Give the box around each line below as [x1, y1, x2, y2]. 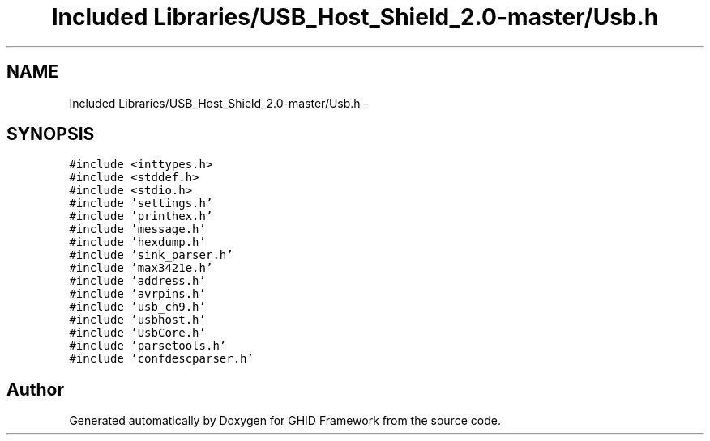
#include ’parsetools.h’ [69, 339, 227, 353]
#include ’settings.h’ [69, 197, 213, 210]
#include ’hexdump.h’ [69, 235, 206, 249]
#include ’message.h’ [69, 223, 206, 236]
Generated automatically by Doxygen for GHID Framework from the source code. [69, 413, 501, 428]
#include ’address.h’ [69, 274, 206, 288]
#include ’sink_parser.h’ [69, 248, 233, 262]
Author [6, 379, 64, 400]
